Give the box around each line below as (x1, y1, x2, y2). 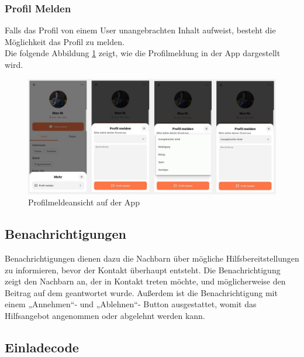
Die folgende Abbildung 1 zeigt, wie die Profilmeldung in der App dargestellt (5, 47, 281, 59)
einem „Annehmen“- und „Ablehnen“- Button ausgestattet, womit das (5, 298, 257, 310)
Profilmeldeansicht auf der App (28, 196, 140, 208)
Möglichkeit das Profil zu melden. (5, 35, 125, 47)
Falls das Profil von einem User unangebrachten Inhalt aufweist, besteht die (5, 24, 276, 36)
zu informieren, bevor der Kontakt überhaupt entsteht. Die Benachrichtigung (5, 263, 281, 276)
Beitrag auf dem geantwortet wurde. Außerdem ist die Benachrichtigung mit (5, 286, 278, 298)
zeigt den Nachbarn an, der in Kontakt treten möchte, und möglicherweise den (5, 275, 286, 287)
